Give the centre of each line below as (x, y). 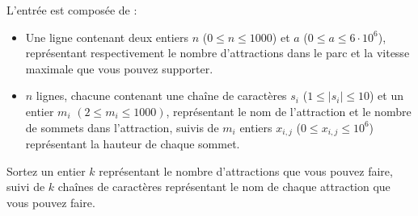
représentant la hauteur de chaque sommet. (133, 144)
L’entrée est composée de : (72, 10)
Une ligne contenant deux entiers (107, 37)
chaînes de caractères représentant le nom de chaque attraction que (224, 187)
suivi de (26, 187)
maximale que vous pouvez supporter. (119, 68)
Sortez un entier (46, 170)
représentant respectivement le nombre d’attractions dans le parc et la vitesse (217, 53)
